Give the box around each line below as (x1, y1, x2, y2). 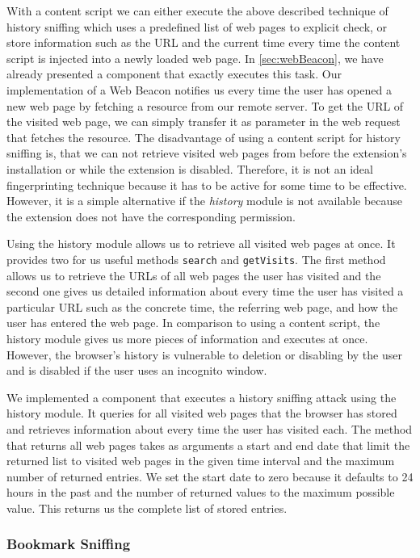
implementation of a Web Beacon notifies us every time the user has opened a (6, 81, 392, 98)
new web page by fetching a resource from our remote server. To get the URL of (6, 97, 404, 114)
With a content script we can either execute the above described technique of (6, 2, 388, 19)
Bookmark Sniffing (6, 534, 131, 554)
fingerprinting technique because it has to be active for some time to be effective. (6, 176, 407, 193)
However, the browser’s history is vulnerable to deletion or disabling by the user (6, 346, 402, 363)
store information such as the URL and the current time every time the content (6, 34, 401, 51)
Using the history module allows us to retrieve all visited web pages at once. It (6, 235, 396, 252)
